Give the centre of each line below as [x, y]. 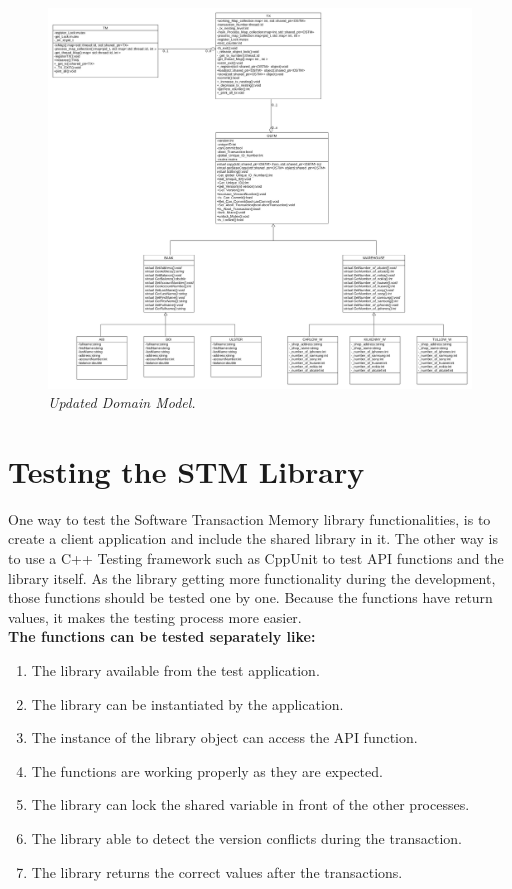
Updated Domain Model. [122, 402]
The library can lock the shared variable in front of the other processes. [250, 804]
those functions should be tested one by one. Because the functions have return [250, 597]
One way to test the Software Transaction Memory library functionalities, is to [249, 518]
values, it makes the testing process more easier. [155, 616]
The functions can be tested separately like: [162, 636]
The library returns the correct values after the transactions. [217, 871]
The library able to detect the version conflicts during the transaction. [246, 837]
